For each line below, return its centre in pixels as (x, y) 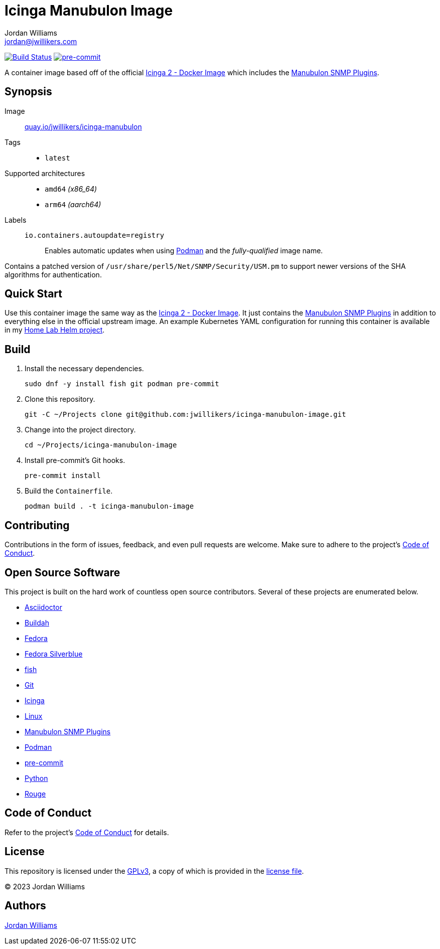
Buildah (37, 622)
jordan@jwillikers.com (41, 41)
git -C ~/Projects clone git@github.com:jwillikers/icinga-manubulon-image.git (185, 415)
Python (36, 778)
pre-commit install (63, 476)
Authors (25, 906)
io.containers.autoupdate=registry (95, 235)
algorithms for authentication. (53, 274)
